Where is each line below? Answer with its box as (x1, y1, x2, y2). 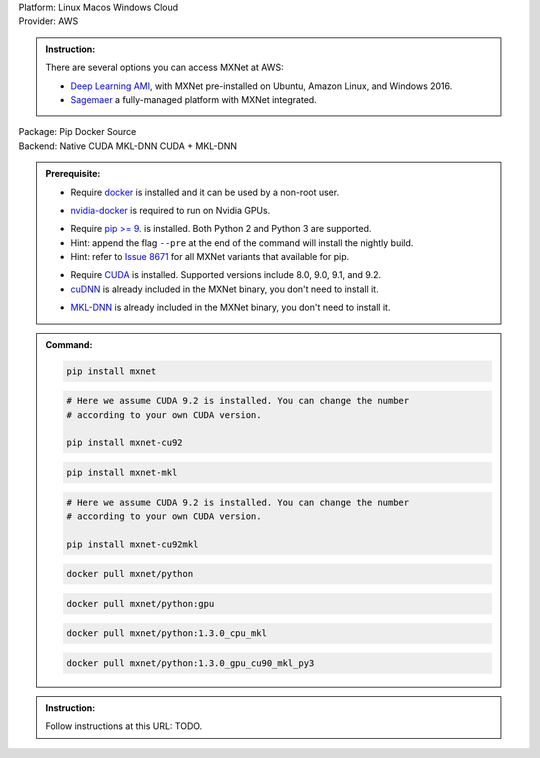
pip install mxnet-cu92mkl (66, 538, 199, 550)
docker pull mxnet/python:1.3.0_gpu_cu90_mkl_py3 (66, 658, 315, 669)
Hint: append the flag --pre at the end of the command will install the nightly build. (70, 236, 414, 249)
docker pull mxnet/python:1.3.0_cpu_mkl (66, 628, 267, 639)
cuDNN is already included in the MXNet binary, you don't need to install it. (70, 283, 379, 295)
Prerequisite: (45, 168, 101, 180)
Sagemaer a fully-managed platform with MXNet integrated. (70, 93, 317, 105)
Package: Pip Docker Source (18, 126, 137, 138)
